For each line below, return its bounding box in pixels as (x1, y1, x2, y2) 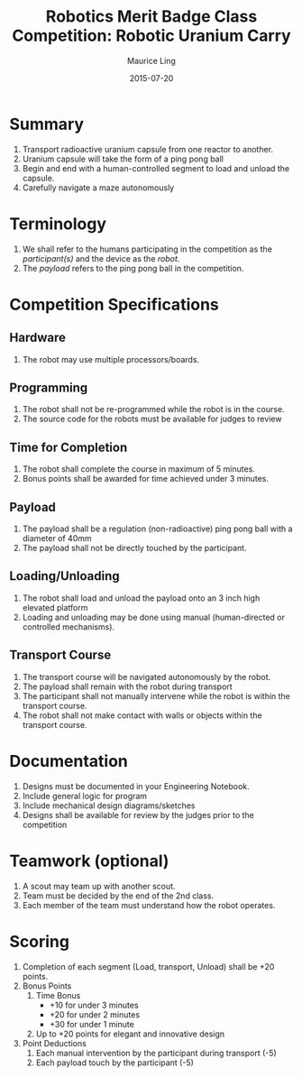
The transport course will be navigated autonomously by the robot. (22, 671, 271, 682)
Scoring (9, 931, 70, 952)
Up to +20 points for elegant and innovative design (35, 1028, 225, 1039)
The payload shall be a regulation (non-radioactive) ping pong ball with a (22, 523, 293, 534)
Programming (9, 381, 88, 396)
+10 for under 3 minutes (49, 999, 139, 1010)
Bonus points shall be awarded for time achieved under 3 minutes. (22, 474, 269, 484)
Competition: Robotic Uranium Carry (12, 25, 291, 46)
